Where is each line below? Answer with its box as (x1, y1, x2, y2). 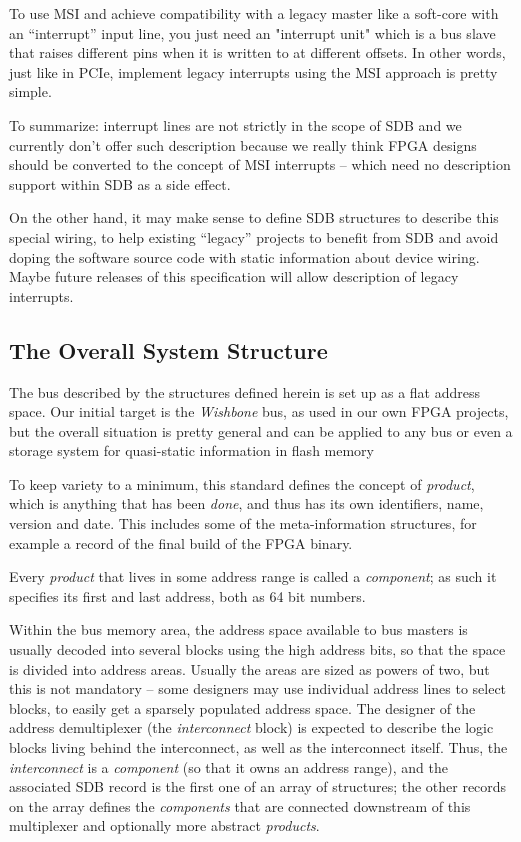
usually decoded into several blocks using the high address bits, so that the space (9, 639, 506, 660)
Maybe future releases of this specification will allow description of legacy (9, 266, 459, 287)
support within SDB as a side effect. (9, 173, 231, 194)
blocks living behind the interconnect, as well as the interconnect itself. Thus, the (9, 737, 508, 758)
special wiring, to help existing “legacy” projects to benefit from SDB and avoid (9, 226, 499, 247)
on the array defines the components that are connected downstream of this (9, 795, 471, 816)
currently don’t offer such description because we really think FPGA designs (9, 134, 477, 155)
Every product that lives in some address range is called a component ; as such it (9, 566, 497, 587)
